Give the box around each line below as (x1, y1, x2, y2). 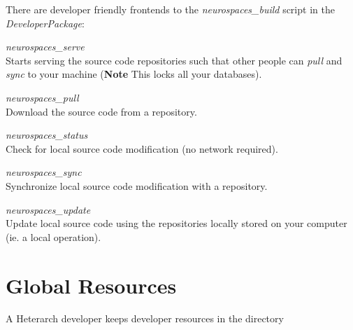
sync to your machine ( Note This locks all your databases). (6, 67, 262, 81)
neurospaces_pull (6, 90, 79, 104)
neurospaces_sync (6, 165, 82, 179)
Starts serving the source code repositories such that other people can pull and (6, 53, 343, 67)
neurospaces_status (6, 128, 88, 142)
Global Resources (6, 270, 177, 299)
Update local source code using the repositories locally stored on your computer (6, 216, 347, 231)
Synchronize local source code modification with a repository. (6, 178, 268, 193)
